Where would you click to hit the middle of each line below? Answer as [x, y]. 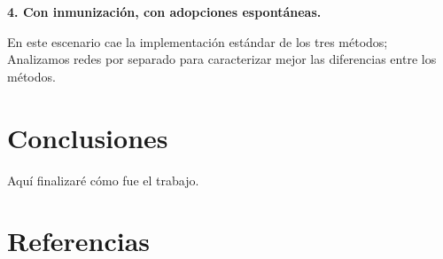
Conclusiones [88, 137]
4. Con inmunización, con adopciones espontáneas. [164, 12]
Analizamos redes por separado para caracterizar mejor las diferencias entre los [222, 59]
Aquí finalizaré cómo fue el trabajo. [103, 180]
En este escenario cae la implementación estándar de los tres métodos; [198, 41]
